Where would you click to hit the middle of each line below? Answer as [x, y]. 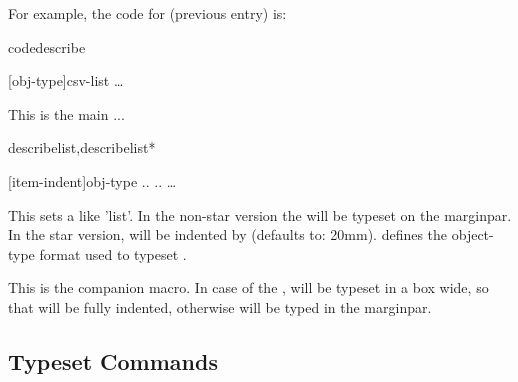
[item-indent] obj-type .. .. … [92, 180]
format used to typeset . [113, 253]
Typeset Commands [113, 360]
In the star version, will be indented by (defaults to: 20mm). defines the [228, 234]
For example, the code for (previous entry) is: [147, 13]
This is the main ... [66, 113]
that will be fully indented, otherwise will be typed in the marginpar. [220, 306]
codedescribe [47, 46]
